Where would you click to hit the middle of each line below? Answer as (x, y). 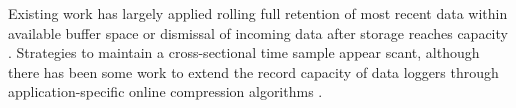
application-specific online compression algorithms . (165, 91)
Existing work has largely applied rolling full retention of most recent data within (258, 13)
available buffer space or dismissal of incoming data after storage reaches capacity (258, 32)
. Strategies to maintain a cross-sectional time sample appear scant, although (244, 52)
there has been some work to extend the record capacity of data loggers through (253, 71)
